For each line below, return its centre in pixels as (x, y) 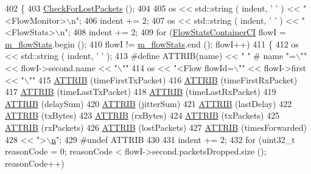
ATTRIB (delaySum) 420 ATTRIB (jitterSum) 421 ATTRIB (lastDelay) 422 (149, 103)
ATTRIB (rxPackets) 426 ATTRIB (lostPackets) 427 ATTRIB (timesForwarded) (156, 127)
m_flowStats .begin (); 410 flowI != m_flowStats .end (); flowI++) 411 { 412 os (152, 43)
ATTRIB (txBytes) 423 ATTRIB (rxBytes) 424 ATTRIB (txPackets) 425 (142, 115)
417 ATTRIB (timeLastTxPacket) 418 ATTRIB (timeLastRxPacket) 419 (141, 92)
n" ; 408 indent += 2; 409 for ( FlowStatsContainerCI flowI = (173, 32)
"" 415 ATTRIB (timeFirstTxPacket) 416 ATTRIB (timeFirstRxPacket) (163, 79)
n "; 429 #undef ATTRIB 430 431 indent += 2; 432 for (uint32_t (173, 139)
